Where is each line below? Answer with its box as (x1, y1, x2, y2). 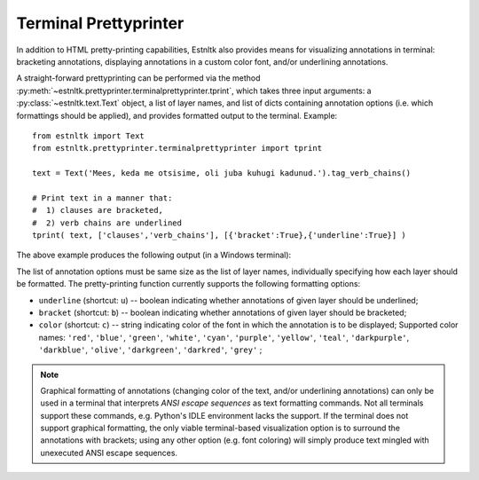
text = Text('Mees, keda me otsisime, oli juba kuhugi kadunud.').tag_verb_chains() (32, 169, 412, 178)
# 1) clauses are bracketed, (32, 205, 164, 216)
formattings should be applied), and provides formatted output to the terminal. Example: (16, 110, 338, 121)
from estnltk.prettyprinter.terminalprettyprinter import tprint (32, 143, 323, 153)
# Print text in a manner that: (32, 193, 173, 203)
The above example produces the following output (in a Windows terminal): (16, 249, 292, 261)
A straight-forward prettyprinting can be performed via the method (16, 73, 261, 83)
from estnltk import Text (32, 130, 145, 141)
